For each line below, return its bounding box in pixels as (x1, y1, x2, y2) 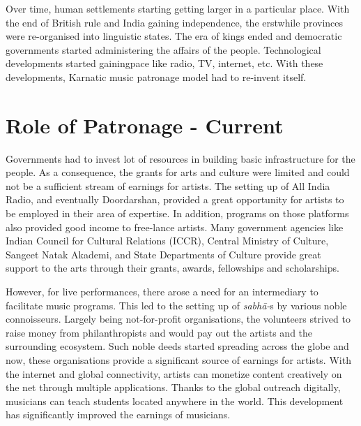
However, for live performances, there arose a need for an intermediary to (6, 284, 318, 299)
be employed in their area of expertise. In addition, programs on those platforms (6, 206, 349, 221)
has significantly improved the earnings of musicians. (6, 407, 231, 422)
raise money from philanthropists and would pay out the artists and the (6, 325, 313, 339)
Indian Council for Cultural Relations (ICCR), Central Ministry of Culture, (6, 233, 329, 248)
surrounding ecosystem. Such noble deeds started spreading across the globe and (6, 339, 349, 353)
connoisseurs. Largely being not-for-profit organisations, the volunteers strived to (6, 311, 351, 326)
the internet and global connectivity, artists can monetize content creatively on (6, 366, 342, 381)
